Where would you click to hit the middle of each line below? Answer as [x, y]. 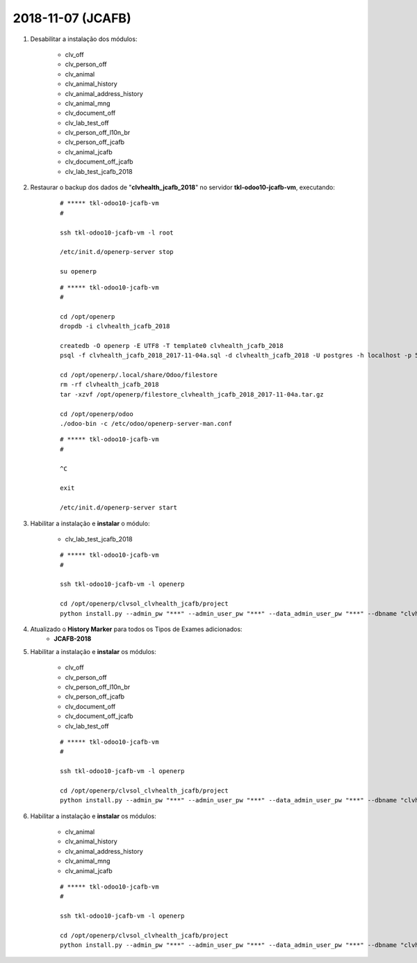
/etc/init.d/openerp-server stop [117, 252]
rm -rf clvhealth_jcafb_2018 [109, 385]
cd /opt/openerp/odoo [97, 414]
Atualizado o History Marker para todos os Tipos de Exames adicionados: [136, 629]
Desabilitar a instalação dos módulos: [84, 39]
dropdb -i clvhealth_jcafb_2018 [115, 326]
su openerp [79, 272]
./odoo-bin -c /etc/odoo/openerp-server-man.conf [146, 423]
